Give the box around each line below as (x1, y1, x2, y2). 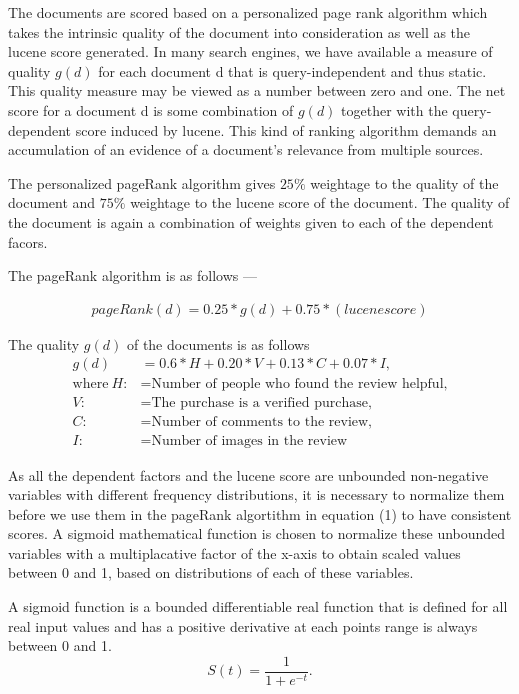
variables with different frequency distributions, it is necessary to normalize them (8, 484, 505, 505)
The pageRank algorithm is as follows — (8, 265, 257, 286)
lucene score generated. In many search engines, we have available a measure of (8, 41, 493, 62)
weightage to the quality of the (310, 172, 499, 193)
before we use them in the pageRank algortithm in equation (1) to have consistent (8, 503, 512, 524)
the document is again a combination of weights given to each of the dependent (8, 211, 494, 232)
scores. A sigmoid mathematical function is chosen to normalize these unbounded (8, 523, 506, 544)
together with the (341, 99, 448, 120)
